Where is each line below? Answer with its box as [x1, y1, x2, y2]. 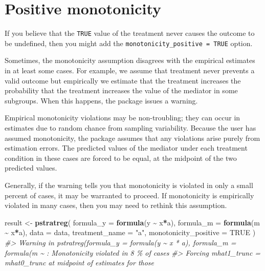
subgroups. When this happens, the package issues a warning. [5, 95, 198, 106]
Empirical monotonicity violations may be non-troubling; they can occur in [5, 112, 240, 123]
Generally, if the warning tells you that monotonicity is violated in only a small [5, 179, 253, 190]
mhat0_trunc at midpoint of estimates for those [5, 257, 154, 268]
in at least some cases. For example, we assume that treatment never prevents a [5, 65, 255, 76]
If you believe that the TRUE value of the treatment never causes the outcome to [5, 28, 255, 38]
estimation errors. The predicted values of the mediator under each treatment [5, 142, 248, 153]
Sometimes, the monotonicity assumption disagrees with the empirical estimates [5, 55, 255, 66]
